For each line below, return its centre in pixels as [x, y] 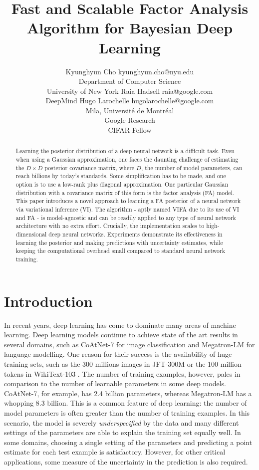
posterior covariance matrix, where [90, 167]
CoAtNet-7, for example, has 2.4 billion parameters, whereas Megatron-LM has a [128, 393]
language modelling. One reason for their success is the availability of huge [118, 354]
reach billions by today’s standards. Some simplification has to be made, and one [121, 176]
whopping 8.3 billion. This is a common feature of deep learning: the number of [126, 403]
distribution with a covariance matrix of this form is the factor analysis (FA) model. [125, 192]
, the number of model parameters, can [192, 167]
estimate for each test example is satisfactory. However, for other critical [115, 452]
